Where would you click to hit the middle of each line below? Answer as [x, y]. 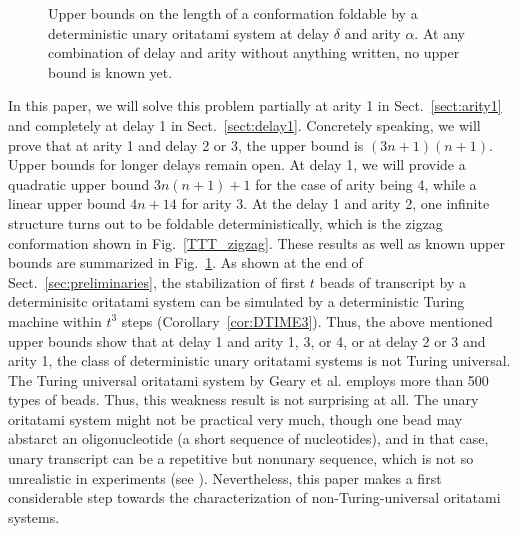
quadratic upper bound [79, 183]
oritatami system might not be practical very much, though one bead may [235, 418]
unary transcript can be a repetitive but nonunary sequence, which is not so [241, 458]
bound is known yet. [110, 71]
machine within [55, 320]
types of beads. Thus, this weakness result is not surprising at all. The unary [243, 399]
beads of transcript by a [393, 281]
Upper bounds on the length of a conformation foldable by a [233, 13]
